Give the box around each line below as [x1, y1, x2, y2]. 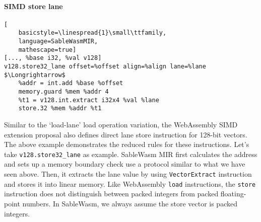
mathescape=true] [18, 46, 77, 53]
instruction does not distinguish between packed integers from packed [4, 188, 219, 199]
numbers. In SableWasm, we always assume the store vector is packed [22, 198, 237, 208]
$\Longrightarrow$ [4, 71, 66, 79]
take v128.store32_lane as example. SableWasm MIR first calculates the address [4, 149, 257, 159]
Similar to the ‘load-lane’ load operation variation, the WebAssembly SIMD [4, 119, 238, 130]
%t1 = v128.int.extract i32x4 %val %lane [18, 96, 159, 104]
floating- [220, 188, 246, 199]
